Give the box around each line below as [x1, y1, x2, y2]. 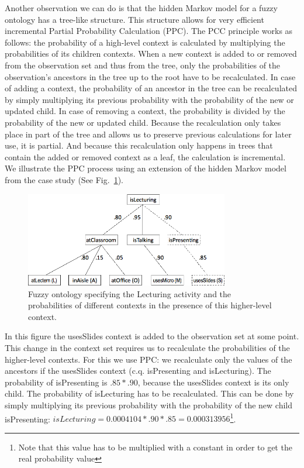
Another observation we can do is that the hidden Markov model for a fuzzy [5, 2, 278, 13]
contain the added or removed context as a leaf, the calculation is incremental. [5, 150, 286, 163]
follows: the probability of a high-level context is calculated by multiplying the [5, 36, 285, 48]
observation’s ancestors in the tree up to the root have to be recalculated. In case [5, 70, 296, 82]
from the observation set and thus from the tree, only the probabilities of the [5, 58, 281, 71]
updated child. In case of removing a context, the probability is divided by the [5, 105, 285, 117]
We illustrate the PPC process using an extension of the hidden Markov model [5, 162, 286, 174]
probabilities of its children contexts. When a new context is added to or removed [5, 47, 297, 60]
